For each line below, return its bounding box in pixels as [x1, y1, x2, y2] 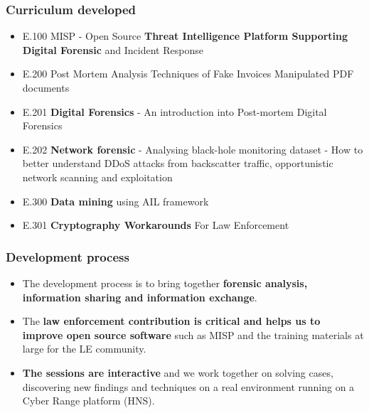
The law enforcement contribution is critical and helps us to [22, 313, 321, 328]
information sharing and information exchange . [22, 289, 257, 304]
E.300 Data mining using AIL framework [22, 193, 209, 208]
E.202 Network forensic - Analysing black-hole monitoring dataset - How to [22, 141, 363, 156]
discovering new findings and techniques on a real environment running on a [22, 379, 355, 394]
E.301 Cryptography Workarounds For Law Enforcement [22, 218, 289, 232]
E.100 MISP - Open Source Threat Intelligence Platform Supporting [22, 28, 348, 43]
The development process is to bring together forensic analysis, [22, 275, 308, 290]
